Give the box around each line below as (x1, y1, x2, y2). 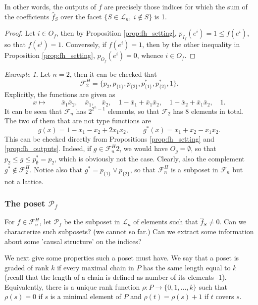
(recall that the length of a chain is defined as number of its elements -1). (4, 272, 227, 282)
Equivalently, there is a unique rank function (4, 281, 140, 292)
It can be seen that (4, 105, 62, 116)
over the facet (60, 11, 102, 21)
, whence (137, 50, 163, 60)
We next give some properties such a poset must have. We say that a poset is (4, 253, 239, 263)
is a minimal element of (50, 291, 121, 302)
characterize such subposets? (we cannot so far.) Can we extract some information (4, 226, 254, 236)
